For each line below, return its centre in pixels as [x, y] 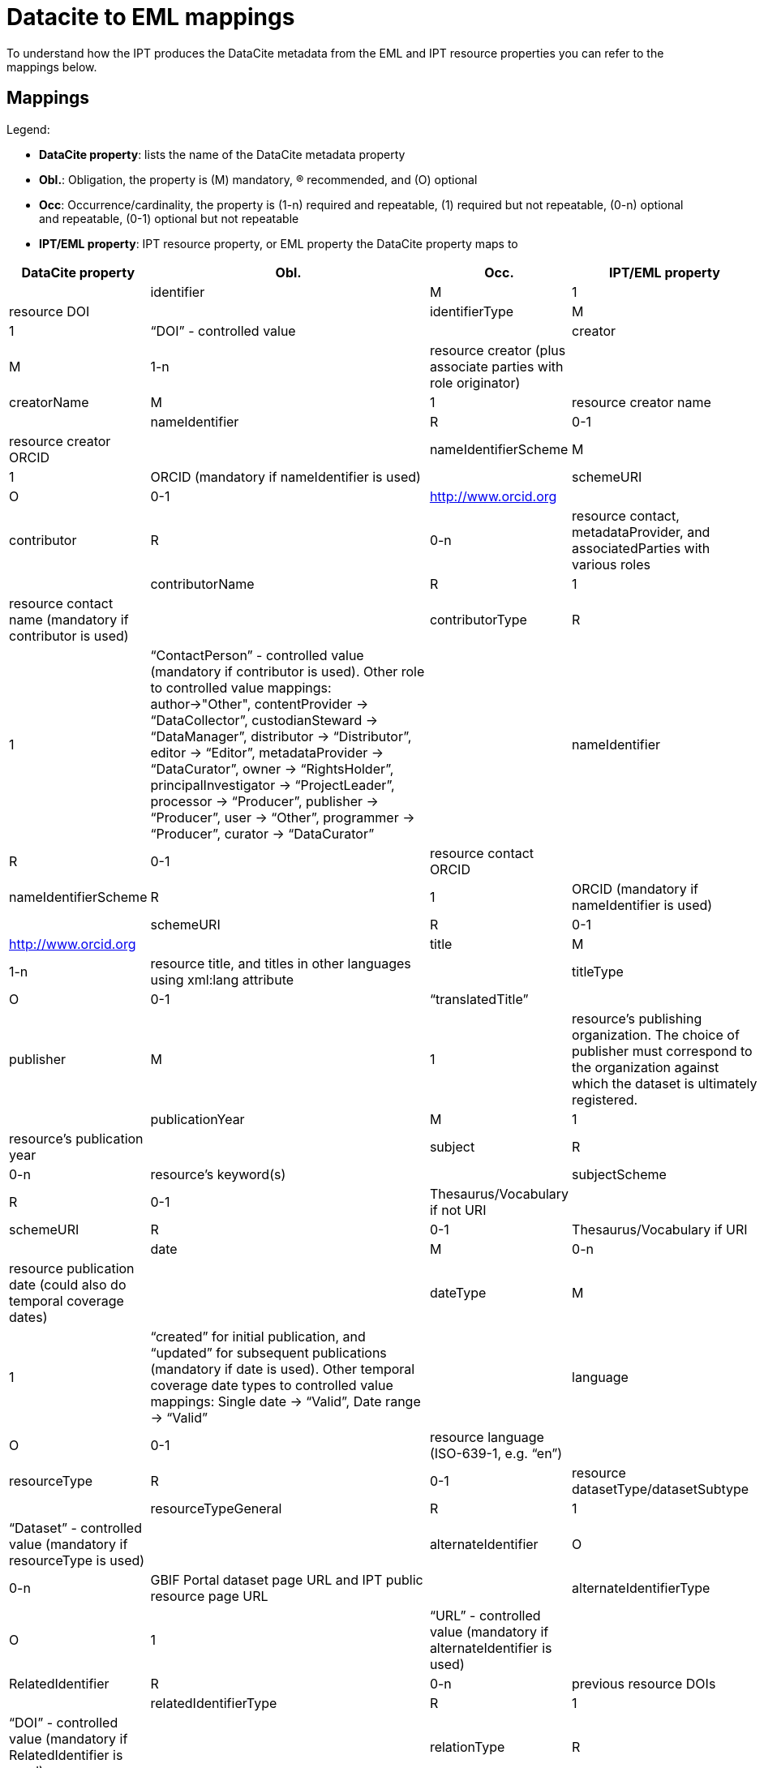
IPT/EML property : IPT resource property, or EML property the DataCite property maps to [279, 243]
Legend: [28, 129]
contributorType [478, 619]
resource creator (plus [498, 350]
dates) [28, 1317]
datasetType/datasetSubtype [661, 1489]
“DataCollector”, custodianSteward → [264, 720]
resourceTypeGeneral [216, 1508]
